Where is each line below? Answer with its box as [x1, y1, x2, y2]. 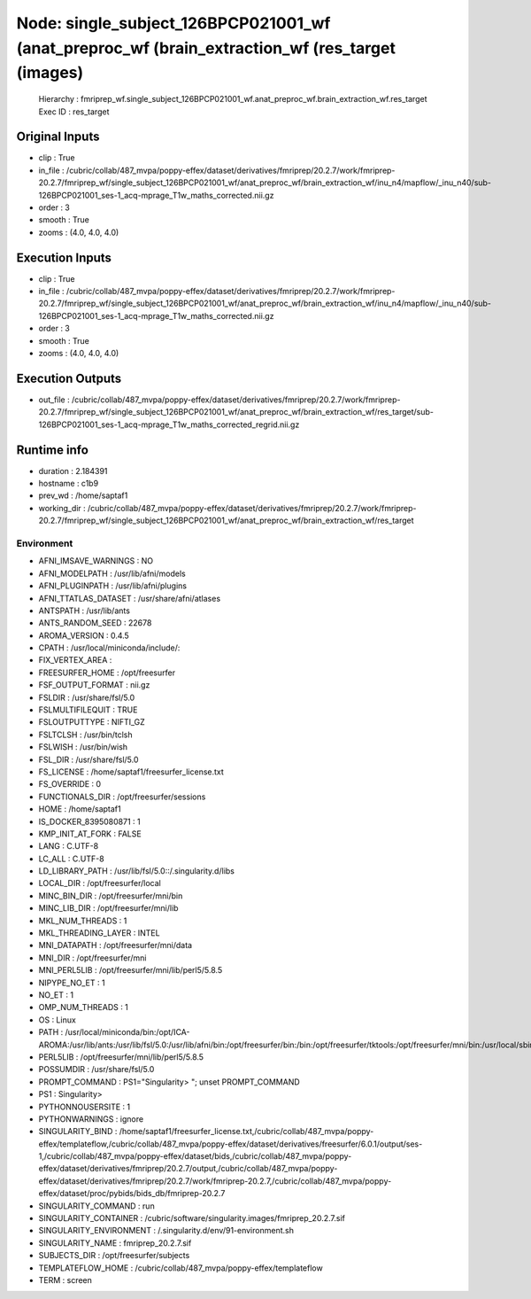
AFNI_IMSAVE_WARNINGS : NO [38, 556, 154, 566]
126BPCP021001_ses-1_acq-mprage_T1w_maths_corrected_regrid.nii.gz [38, 419, 300, 430]
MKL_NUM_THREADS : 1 [38, 915, 127, 926]
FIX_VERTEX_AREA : [38, 655, 112, 665]
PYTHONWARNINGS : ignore [38, 1113, 144, 1124]
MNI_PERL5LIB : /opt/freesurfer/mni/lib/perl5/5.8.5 [38, 965, 223, 976]
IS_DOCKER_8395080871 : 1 [38, 816, 141, 827]
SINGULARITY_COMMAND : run [38, 1201, 155, 1211]
